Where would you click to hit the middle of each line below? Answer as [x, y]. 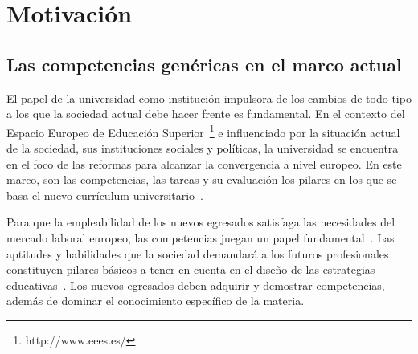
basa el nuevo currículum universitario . [105, 195]
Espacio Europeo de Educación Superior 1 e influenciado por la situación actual [203, 131]
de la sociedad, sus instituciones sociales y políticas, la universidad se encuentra [203, 148]
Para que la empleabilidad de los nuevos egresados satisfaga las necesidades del [201, 222]
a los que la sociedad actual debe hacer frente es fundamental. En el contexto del [206, 114]
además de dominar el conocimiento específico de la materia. [156, 301]
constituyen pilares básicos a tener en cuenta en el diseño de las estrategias [191, 269]
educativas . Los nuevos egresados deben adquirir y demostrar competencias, [196, 285]
